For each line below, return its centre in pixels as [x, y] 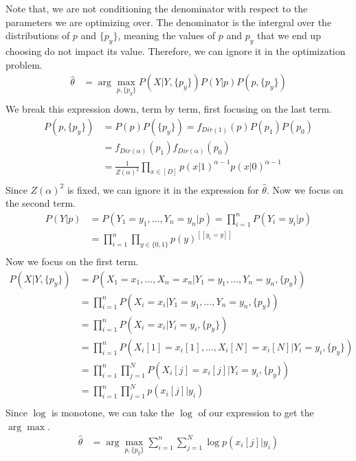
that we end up [289, 35]
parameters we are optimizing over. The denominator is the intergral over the [169, 22]
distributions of [38, 35]
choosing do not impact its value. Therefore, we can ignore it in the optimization [176, 50]
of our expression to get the [256, 413]
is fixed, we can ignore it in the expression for [163, 189]
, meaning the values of [167, 35]
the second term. [41, 203]
